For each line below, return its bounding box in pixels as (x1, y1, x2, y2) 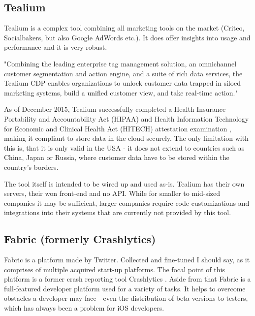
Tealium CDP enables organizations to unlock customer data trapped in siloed (4, 78, 241, 88)
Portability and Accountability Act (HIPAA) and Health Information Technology (4, 113, 249, 124)
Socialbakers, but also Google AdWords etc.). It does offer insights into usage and (4, 32, 251, 42)
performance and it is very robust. (4, 42, 107, 52)
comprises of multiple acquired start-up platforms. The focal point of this (4, 264, 225, 274)
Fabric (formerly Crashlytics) (4, 231, 156, 247)
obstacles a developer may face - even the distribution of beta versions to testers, (4, 293, 248, 303)
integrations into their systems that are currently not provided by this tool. (4, 207, 231, 218)
